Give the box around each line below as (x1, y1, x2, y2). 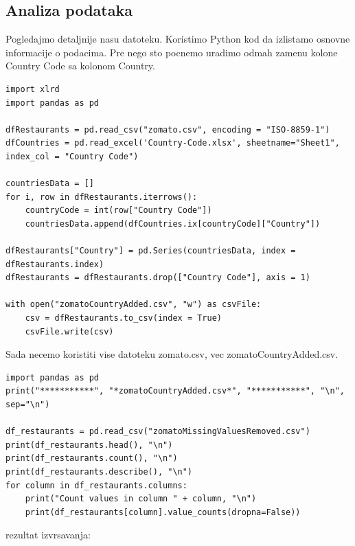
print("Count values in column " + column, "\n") (25, 494, 257, 504)
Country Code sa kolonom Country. (5, 58, 155, 73)
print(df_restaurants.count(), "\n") (5, 453, 178, 464)
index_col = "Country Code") (5, 151, 139, 161)
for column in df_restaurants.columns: (5, 480, 187, 490)
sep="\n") (5, 400, 50, 410)
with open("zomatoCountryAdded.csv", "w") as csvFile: (5, 299, 262, 310)
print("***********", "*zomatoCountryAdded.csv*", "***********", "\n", (5, 386, 345, 396)
